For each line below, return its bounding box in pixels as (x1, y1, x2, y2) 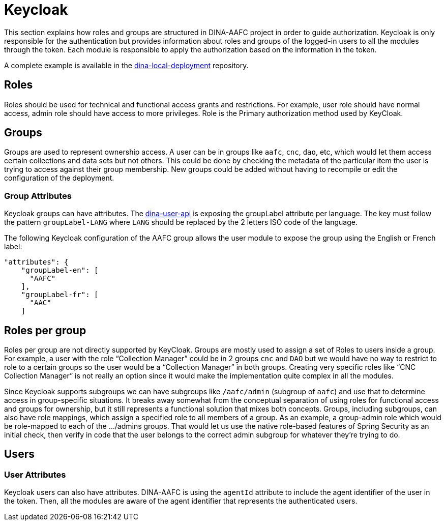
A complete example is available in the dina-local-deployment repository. (4, 61, 249, 70)
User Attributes (4, 469, 66, 480)
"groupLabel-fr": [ (21, 290, 99, 299)
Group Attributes (4, 190, 72, 201)
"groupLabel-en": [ (21, 266, 99, 275)
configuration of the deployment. (4, 173, 114, 183)
